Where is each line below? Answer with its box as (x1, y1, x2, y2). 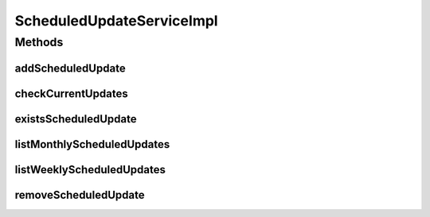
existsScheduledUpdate (14, 112, 137, 126)
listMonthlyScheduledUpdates (14, 138, 170, 151)
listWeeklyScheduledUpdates (14, 163, 166, 176)
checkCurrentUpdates (14, 87, 128, 100)
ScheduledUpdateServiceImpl (14, 12, 218, 29)
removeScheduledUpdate (14, 188, 145, 202)
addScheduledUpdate (14, 61, 127, 75)
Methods (14, 35, 64, 49)
